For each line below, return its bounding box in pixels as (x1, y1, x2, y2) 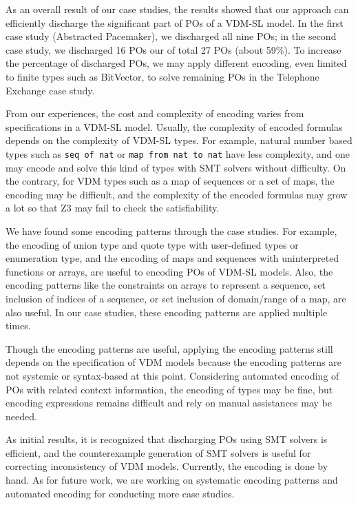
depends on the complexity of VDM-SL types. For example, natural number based (6, 133, 352, 147)
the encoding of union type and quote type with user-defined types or (6, 237, 299, 251)
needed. (6, 409, 37, 423)
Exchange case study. (6, 83, 95, 97)
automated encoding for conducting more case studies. (6, 486, 235, 500)
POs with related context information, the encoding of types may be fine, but (6, 382, 333, 396)
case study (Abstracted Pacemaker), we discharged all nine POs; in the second (6, 29, 337, 43)
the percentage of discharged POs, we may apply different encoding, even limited (6, 56, 347, 70)
